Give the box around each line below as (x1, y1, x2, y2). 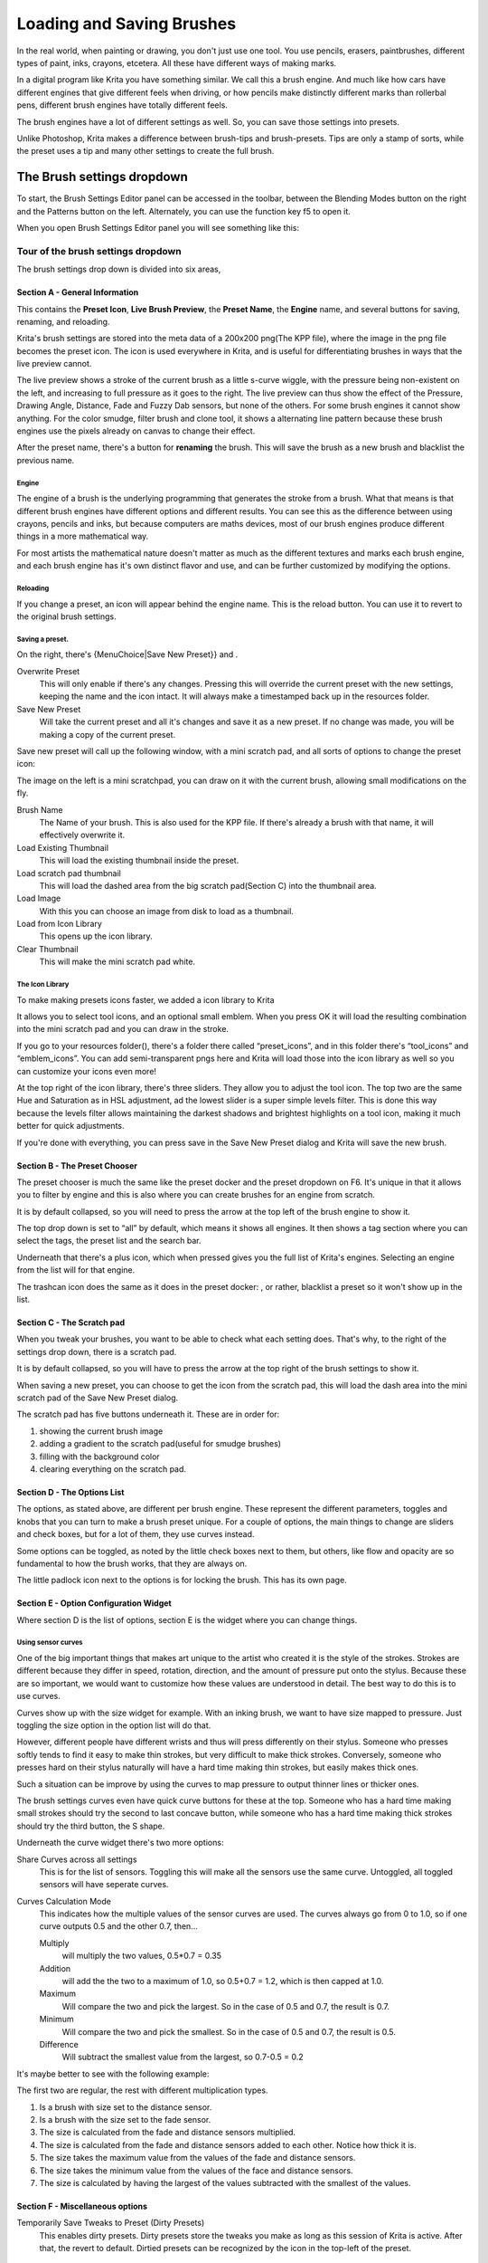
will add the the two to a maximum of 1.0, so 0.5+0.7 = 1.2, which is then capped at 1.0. (61, 1976, 384, 1987)
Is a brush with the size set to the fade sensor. (39, 2114, 211, 2125)
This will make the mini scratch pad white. (39, 956, 196, 968)
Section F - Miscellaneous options (16, 2201, 148, 2211)
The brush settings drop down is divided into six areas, (16, 263, 221, 275)
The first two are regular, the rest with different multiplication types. (16, 2085, 268, 2096)
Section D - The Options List (16, 1486, 125, 1497)
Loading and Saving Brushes (16, 14, 237, 33)
